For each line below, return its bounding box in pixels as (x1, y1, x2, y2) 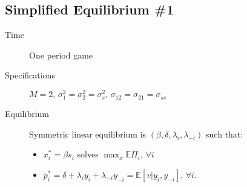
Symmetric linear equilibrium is (29, 127, 147, 140)
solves (77, 148, 99, 160)
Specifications (5, 69, 55, 81)
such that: (206, 127, 243, 140)
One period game (29, 48, 93, 61)
